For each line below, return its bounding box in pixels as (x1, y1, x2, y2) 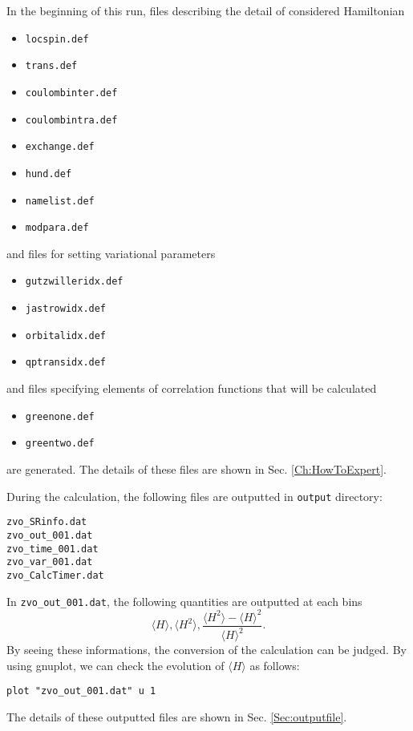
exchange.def (25, 141, 95, 153)
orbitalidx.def (25, 329, 107, 341)
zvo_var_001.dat (6, 556, 93, 568)
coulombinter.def (25, 87, 118, 99)
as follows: (249, 656, 300, 673)
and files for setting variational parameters (6, 244, 216, 261)
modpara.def (25, 222, 89, 234)
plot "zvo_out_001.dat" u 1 (6, 685, 156, 697)
